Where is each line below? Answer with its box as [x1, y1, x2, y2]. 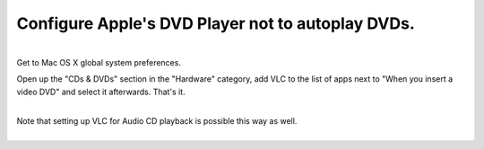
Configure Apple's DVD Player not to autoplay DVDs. [16, 13, 416, 33]
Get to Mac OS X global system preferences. [16, 57, 181, 67]
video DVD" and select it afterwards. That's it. [16, 86, 186, 97]
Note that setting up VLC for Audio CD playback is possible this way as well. [16, 115, 298, 126]
